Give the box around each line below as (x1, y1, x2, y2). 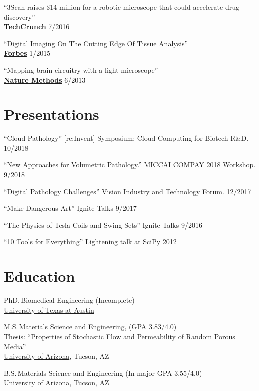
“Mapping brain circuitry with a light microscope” (4, 64, 158, 75)
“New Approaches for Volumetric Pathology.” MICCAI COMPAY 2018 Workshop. (4, 159, 256, 170)
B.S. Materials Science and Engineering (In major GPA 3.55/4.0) (4, 367, 202, 378)
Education (4, 266, 75, 286)
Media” (4, 341, 26, 351)
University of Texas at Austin (4, 304, 94, 315)
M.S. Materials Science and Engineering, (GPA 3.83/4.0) (4, 321, 177, 332)
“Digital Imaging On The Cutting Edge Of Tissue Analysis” (4, 38, 188, 48)
